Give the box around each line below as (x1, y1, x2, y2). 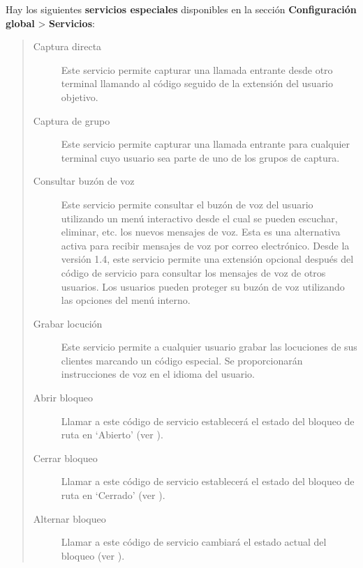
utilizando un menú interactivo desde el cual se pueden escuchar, (61, 210, 338, 225)
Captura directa (33, 39, 102, 54)
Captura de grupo (33, 113, 110, 128)
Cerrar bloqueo (33, 450, 98, 465)
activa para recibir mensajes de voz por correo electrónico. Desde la (61, 238, 350, 252)
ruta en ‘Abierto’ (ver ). (61, 427, 163, 442)
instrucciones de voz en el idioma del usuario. (61, 367, 255, 381)
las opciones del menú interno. (61, 293, 191, 307)
